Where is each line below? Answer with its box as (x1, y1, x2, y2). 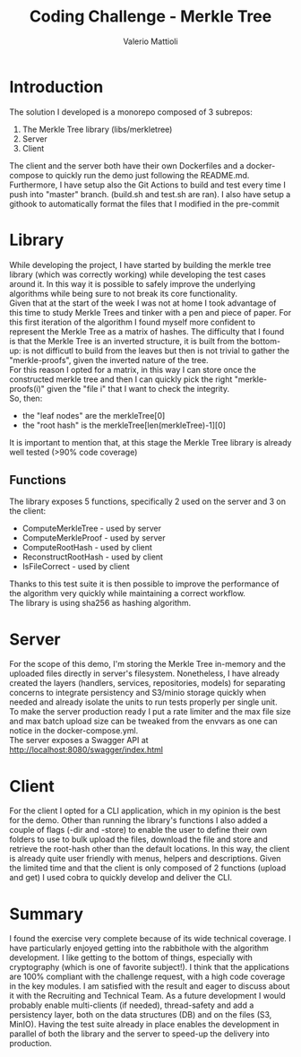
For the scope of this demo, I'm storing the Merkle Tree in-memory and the (9, 659, 287, 670)
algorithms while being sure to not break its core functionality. (9, 288, 238, 299)
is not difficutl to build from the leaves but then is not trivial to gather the (22, 345, 289, 356)
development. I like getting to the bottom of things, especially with (9, 952, 254, 963)
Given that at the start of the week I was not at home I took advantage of (9, 298, 277, 308)
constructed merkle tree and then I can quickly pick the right (9, 374, 233, 385)
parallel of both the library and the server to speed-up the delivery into (9, 1028, 271, 1039)
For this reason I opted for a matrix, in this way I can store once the (9, 364, 257, 375)
